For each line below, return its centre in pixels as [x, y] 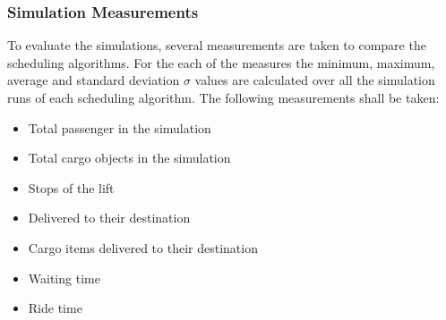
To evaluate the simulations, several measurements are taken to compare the [217, 45]
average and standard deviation [94, 80]
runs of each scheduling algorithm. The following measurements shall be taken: [223, 97]
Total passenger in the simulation [120, 127]
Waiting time [64, 278]
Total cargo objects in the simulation [129, 158]
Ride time [55, 308]
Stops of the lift [71, 187]
